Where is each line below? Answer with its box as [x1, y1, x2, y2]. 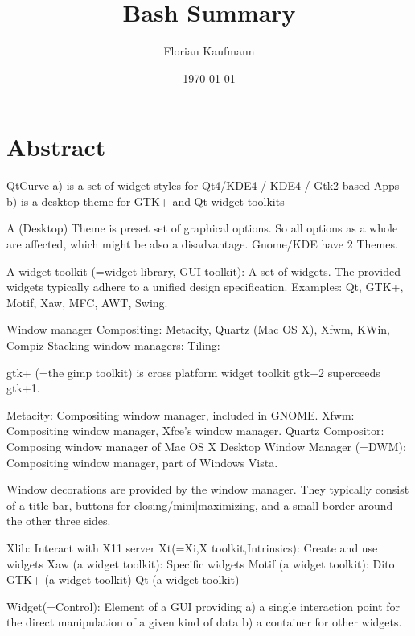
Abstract [6, 130, 106, 163]
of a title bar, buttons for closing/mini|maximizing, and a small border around [6, 496, 393, 513]
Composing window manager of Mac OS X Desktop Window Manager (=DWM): [6, 437, 406, 454]
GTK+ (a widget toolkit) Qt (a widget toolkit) [6, 571, 240, 588]
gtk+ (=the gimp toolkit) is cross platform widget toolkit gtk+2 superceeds [6, 363, 380, 380]
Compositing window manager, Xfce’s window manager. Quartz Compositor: [6, 422, 384, 439]
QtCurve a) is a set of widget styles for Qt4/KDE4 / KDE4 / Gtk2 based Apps [6, 177, 400, 194]
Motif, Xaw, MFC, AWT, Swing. [6, 293, 168, 310]
